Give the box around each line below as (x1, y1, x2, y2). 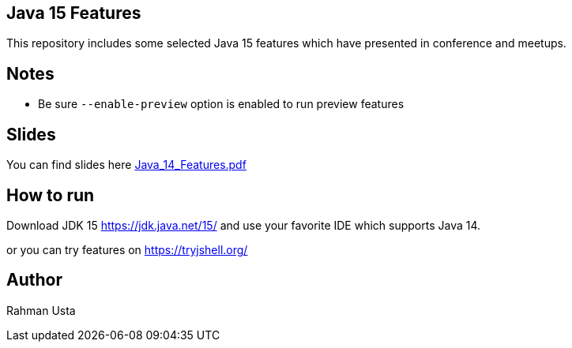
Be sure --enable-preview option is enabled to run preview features (38, 97, 405, 111)
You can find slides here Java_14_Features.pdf (6, 158, 246, 172)
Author (6, 270, 62, 290)
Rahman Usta (6, 303, 76, 317)
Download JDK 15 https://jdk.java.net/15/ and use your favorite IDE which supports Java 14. (6, 218, 481, 232)
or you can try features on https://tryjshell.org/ (6, 242, 248, 256)
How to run (6, 185, 95, 205)
